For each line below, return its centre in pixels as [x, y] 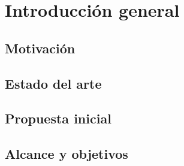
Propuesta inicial [58, 118]
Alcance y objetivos [67, 154]
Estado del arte [53, 83]
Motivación [40, 48]
